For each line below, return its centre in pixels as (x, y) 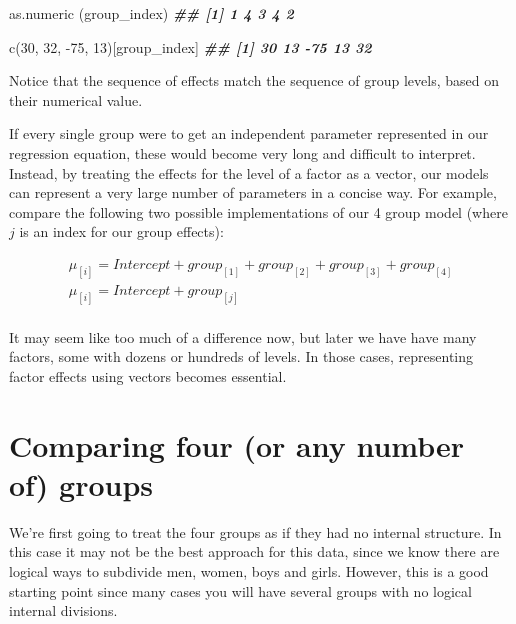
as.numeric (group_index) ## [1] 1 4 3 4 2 (151, 13)
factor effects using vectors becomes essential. (148, 375)
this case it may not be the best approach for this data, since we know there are (254, 551)
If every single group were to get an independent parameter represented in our (249, 133)
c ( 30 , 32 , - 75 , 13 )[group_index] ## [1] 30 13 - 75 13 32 (190, 46)
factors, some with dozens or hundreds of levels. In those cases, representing (241, 356)
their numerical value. (76, 99)
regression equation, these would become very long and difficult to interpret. (242, 152)
